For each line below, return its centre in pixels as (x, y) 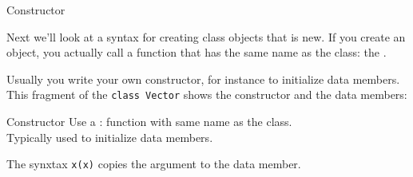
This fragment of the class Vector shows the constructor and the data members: (207, 94)
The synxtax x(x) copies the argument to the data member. (154, 164)
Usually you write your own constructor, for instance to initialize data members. (203, 79)
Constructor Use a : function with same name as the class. (149, 122)
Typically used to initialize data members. (110, 137)
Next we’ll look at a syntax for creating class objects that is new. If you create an (206, 36)
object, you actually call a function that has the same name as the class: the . (197, 52)
